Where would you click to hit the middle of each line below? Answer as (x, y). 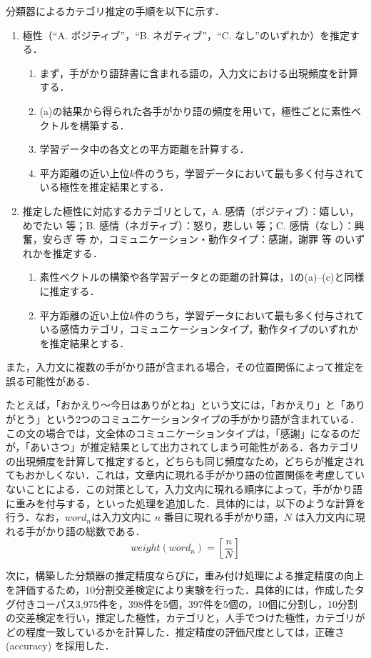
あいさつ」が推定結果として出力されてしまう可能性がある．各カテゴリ (195, 447)
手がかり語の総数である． (85, 530)
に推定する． (70, 290)
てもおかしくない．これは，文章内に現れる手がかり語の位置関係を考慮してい (185, 475)
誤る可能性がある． (51, 380)
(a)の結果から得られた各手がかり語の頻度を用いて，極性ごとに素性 (195, 110)
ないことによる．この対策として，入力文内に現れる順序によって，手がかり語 (184, 489)
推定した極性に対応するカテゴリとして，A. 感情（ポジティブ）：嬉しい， (191, 210)
